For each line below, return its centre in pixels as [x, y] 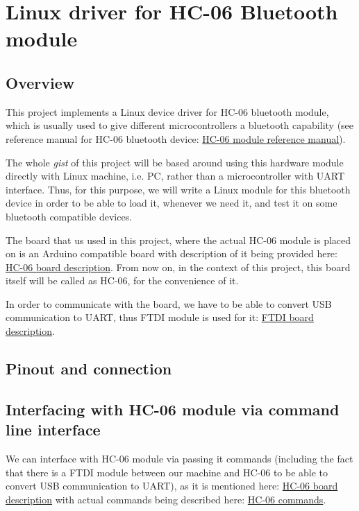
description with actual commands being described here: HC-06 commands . [166, 499]
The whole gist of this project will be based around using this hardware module [175, 162]
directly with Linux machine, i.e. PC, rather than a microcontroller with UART [175, 176]
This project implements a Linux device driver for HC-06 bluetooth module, [167, 111]
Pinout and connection [89, 369]
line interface [53, 430]
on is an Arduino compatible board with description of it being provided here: [172, 253]
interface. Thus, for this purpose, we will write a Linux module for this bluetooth [178, 189]
